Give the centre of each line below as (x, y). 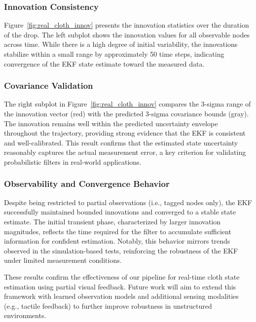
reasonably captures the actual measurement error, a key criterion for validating (125, 152)
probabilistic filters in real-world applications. (73, 161)
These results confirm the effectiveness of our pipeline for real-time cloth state (122, 276)
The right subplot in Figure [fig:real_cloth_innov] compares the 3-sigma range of (128, 104)
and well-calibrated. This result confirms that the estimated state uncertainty (121, 142)
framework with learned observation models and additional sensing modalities (121, 296)
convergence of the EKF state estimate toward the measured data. (104, 63)
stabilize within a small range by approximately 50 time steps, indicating (114, 54)
